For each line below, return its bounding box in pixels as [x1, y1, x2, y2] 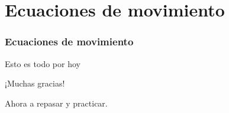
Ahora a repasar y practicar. [5, 97, 108, 109]
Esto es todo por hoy [5, 57, 80, 69]
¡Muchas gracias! [5, 77, 65, 89]
